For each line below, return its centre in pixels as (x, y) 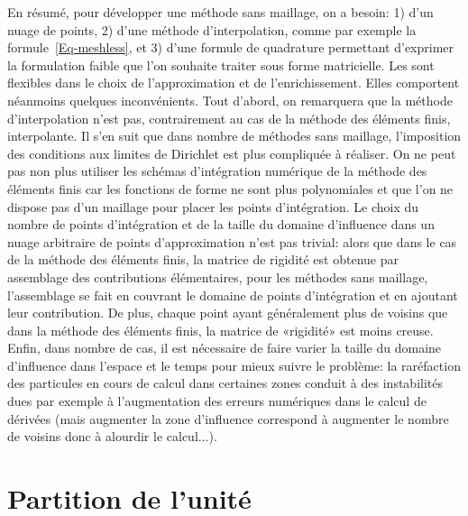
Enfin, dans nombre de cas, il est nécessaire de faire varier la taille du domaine (225, 348)
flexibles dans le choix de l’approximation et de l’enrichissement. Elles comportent (234, 83)
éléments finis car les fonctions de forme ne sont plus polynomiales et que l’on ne (230, 188)
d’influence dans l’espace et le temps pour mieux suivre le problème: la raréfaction (234, 365)
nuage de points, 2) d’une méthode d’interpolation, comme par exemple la (212, 29)
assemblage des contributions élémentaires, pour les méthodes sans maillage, (218, 276)
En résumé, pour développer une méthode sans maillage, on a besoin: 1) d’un (220, 12)
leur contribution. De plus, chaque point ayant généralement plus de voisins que (228, 313)
